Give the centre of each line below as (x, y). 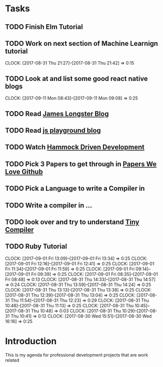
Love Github (24, 171)
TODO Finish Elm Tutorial (44, 27)
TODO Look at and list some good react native (77, 79)
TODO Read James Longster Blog (57, 114)
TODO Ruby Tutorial (36, 246)
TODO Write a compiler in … (49, 205)
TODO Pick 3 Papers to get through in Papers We (81, 164)
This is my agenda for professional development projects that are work (77, 355)
